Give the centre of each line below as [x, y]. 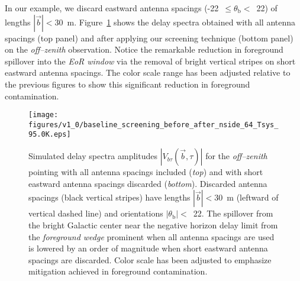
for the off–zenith [236, 156]
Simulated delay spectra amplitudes [93, 156]
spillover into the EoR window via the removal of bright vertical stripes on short [150, 61]
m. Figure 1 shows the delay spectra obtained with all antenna [181, 22]
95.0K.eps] [50, 135]
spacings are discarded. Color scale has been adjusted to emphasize [150, 259]
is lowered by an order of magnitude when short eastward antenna [148, 248]
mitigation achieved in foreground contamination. [118, 271]
